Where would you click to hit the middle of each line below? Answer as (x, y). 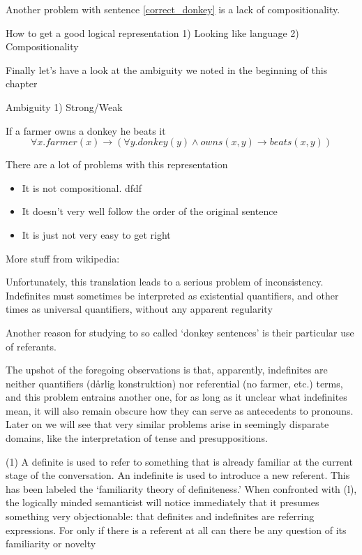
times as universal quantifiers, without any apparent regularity (139, 309)
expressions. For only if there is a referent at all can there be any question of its (176, 530)
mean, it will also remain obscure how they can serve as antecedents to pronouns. (180, 410)
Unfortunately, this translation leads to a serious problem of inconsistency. (165, 282)
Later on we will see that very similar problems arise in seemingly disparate (167, 424)
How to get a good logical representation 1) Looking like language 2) (152, 32)
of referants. (31, 346)
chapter (22, 83)
